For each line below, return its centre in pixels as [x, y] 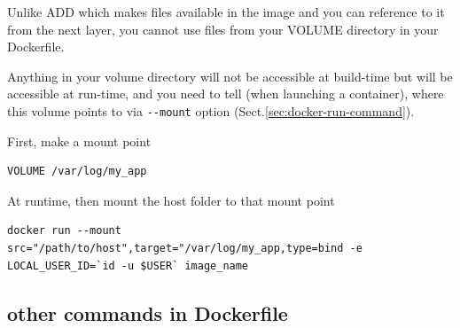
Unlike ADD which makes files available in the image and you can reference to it [226, 12]
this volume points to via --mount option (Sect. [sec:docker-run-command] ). [211, 110]
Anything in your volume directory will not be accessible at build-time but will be [230, 76]
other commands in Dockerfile [148, 312]
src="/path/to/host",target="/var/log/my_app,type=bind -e [185, 248]
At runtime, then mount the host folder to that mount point [171, 200]
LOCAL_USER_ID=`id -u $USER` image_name [128, 266]
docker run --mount [64, 231]
